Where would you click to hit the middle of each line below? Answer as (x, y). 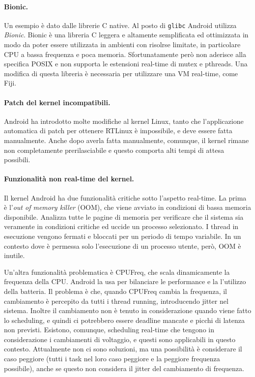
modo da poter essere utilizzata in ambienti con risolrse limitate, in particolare (122, 44)
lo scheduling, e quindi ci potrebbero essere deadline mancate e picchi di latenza (124, 320)
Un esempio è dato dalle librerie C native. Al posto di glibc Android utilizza (120, 25)
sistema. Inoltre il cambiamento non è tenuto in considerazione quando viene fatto (128, 310)
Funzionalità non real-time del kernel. (69, 179)
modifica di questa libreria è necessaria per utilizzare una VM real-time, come (121, 73)
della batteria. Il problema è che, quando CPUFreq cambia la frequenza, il (116, 291)
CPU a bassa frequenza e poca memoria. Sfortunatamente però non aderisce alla (125, 54)
